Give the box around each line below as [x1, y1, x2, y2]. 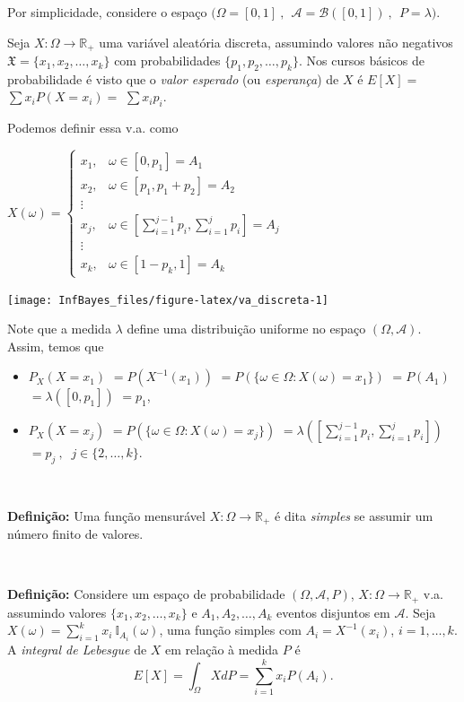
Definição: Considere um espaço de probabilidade [7, 585, 285, 603]
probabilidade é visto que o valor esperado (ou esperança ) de [7, 69, 339, 88]
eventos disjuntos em [276, 602, 390, 621]
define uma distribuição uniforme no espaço [127, 319, 366, 338]
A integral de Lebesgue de [7, 640, 147, 659]
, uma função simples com [159, 620, 302, 639]
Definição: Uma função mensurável [7, 506, 206, 524]
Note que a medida [7, 319, 111, 338]
